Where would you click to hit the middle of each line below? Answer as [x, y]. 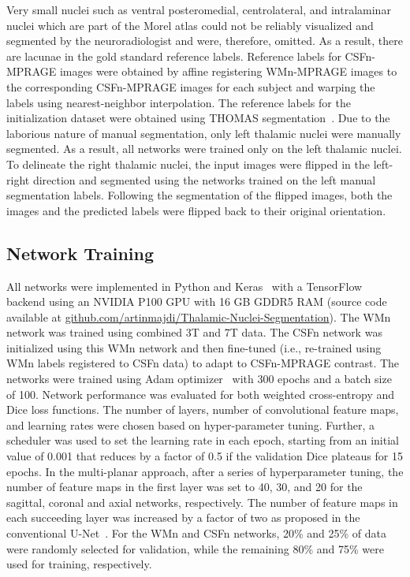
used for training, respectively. [79, 564]
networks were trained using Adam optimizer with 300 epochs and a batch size [199, 379]
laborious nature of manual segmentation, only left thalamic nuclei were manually [204, 133]
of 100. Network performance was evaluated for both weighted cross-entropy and [200, 394]
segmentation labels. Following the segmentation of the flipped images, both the [199, 195]
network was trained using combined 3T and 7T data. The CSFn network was [194, 332]
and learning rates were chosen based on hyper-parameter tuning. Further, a [191, 424]
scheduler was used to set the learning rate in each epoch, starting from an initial [203, 440]
